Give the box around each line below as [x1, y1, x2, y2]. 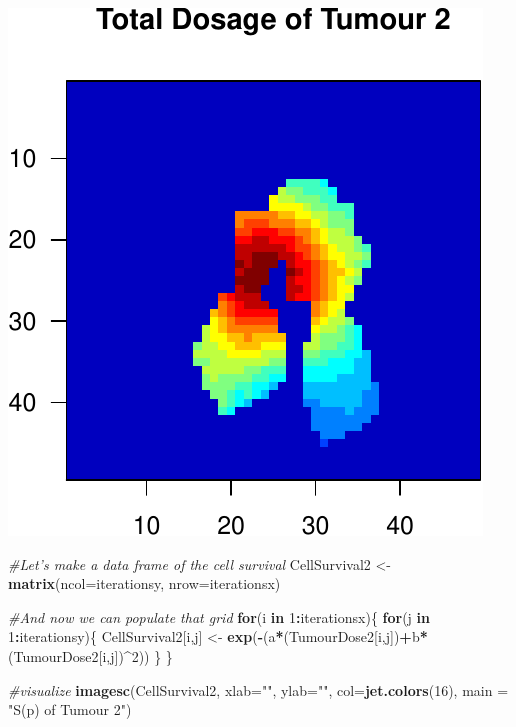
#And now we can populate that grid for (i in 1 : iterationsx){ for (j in [8, 606, 430, 627]
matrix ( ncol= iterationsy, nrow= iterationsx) [8, 573, 281, 594]
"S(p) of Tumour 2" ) [8, 699, 132, 720]
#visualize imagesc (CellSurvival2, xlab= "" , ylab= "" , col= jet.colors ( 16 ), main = [8, 679, 509, 700]
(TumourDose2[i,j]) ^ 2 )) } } [8, 645, 173, 666]
